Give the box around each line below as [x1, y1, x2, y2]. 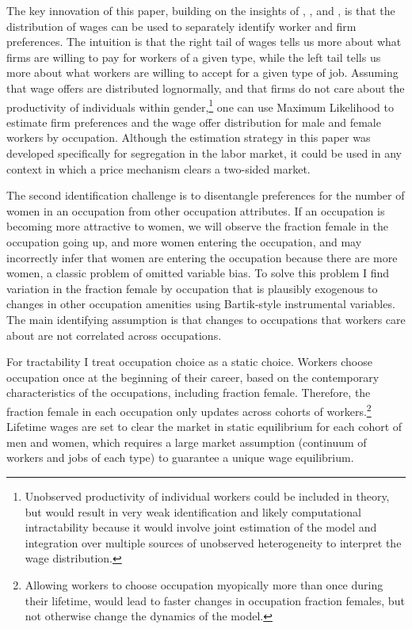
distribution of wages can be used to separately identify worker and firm [6, 17, 357, 34]
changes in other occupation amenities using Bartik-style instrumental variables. [6, 295, 395, 312]
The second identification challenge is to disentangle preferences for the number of [6, 187, 405, 204]
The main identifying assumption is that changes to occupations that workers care [6, 311, 406, 327]
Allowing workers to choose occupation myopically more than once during [25, 576, 383, 593]
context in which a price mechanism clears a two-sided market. [6, 160, 311, 177]
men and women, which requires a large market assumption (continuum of [6, 433, 367, 450]
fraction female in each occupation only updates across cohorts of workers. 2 [6, 400, 372, 419]
